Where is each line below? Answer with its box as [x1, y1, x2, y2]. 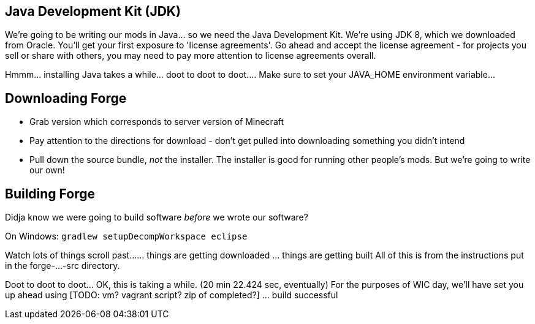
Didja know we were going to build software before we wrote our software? [5, 212, 308, 223]
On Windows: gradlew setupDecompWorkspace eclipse [5, 231, 248, 242]
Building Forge [5, 186, 96, 202]
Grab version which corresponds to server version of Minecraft [29, 116, 284, 127]
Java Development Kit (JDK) [5, 4, 181, 19]
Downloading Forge [5, 90, 127, 106]
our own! [29, 165, 65, 176]
